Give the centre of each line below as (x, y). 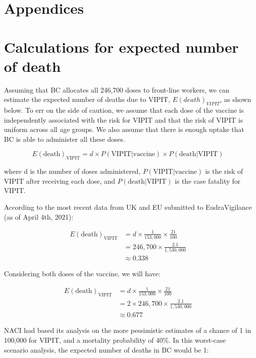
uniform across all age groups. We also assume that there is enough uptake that (124, 129)
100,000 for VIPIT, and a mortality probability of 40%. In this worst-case (115, 340)
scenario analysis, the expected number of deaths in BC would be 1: (106, 349)
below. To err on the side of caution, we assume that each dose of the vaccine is (124, 110)
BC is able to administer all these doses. (64, 139)
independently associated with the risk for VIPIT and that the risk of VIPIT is (124, 119)
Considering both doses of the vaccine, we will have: (82, 273)
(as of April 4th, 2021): (39, 216)
